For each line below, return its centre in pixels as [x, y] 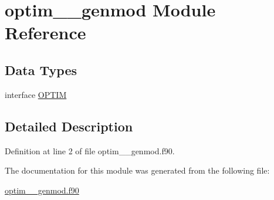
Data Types [41, 70]
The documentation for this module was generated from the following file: [137, 170]
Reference [45, 33]
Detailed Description [69, 126]
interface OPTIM [36, 94]
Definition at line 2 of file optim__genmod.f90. [90, 150]
